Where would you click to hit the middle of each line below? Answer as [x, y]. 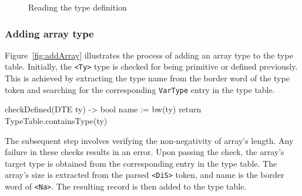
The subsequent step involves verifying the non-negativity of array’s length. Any [149, 140]
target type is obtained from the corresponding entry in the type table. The [141, 163]
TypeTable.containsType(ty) [56, 120]
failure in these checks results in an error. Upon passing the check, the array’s [145, 152]
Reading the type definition [78, 7]
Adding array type [49, 33]
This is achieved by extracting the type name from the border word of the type [147, 78]
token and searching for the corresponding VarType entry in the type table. [140, 89]
